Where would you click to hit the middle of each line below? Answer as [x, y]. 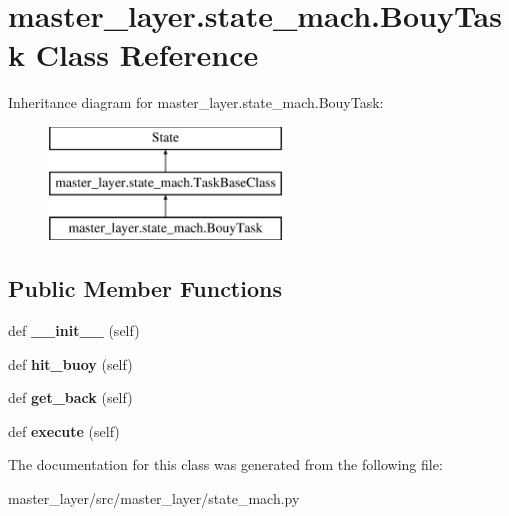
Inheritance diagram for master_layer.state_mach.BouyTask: [196, 102]
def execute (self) [64, 430]
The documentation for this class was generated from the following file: [225, 464]
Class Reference [147, 54]
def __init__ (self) [74, 330]
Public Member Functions [145, 288]
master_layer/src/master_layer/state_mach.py [154, 498]
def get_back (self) [70, 397]
